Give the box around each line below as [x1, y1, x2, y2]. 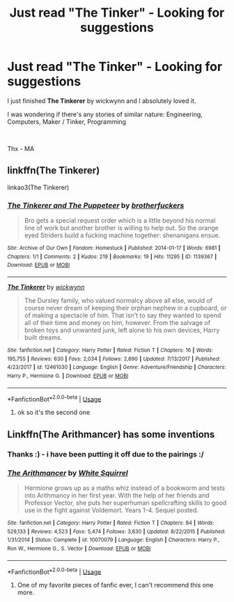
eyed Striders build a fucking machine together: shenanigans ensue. [24, 231, 221, 239]
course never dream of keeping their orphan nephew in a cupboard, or [24, 304, 227, 312]
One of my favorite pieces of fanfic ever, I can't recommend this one [17, 581, 214, 589]
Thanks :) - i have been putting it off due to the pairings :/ [7, 449, 204, 459]
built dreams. [24, 333, 63, 342]
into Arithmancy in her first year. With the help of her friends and [24, 491, 210, 499]
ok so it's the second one [17, 409, 91, 417]
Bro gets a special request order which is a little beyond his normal [24, 216, 216, 225]
